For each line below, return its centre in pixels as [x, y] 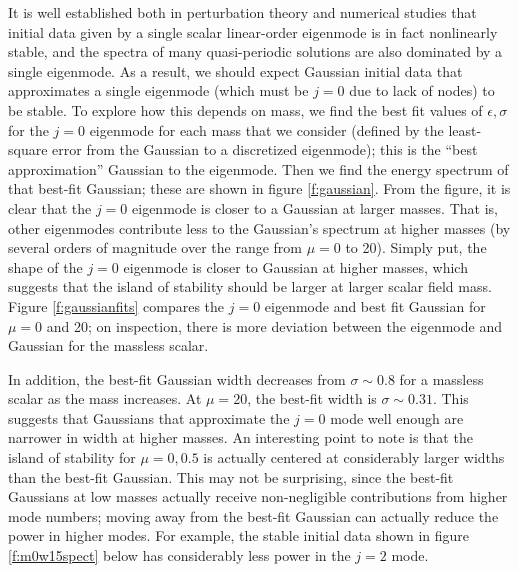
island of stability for [72, 457]
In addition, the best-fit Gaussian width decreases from [177, 378]
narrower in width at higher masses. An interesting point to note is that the [240, 437]
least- [465, 129]
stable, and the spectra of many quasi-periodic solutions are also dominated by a [255, 51]
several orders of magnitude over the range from [155, 247]
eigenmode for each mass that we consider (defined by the [266, 129]
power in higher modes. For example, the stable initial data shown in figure [239, 535]
